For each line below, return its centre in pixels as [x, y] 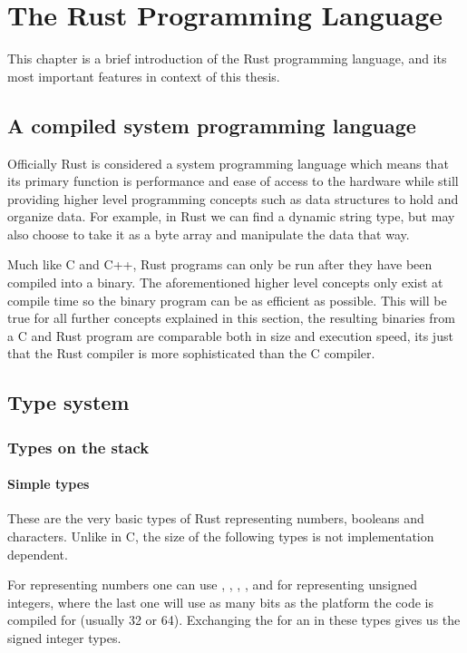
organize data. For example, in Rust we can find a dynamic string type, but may [231, 216]
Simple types [49, 484]
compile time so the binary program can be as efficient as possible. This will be [227, 300]
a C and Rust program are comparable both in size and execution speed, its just [230, 335]
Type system [68, 402]
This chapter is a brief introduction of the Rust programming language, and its [227, 58]
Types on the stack [78, 447]
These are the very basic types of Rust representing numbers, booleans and [216, 518]
